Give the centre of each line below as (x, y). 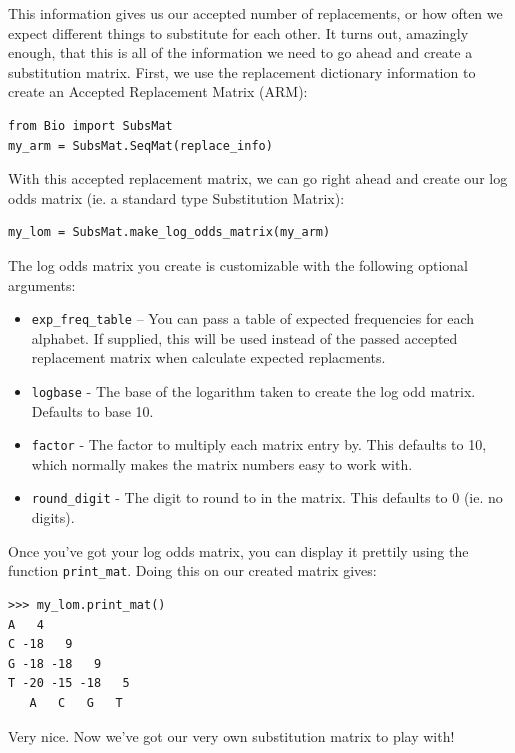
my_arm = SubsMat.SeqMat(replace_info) (140, 145)
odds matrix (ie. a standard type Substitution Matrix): (176, 197)
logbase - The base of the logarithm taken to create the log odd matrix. (253, 390)
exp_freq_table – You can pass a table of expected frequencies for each (253, 318)
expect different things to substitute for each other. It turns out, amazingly (238, 32)
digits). (53, 517)
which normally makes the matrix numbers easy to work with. (222, 463)
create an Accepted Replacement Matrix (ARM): (158, 91)
